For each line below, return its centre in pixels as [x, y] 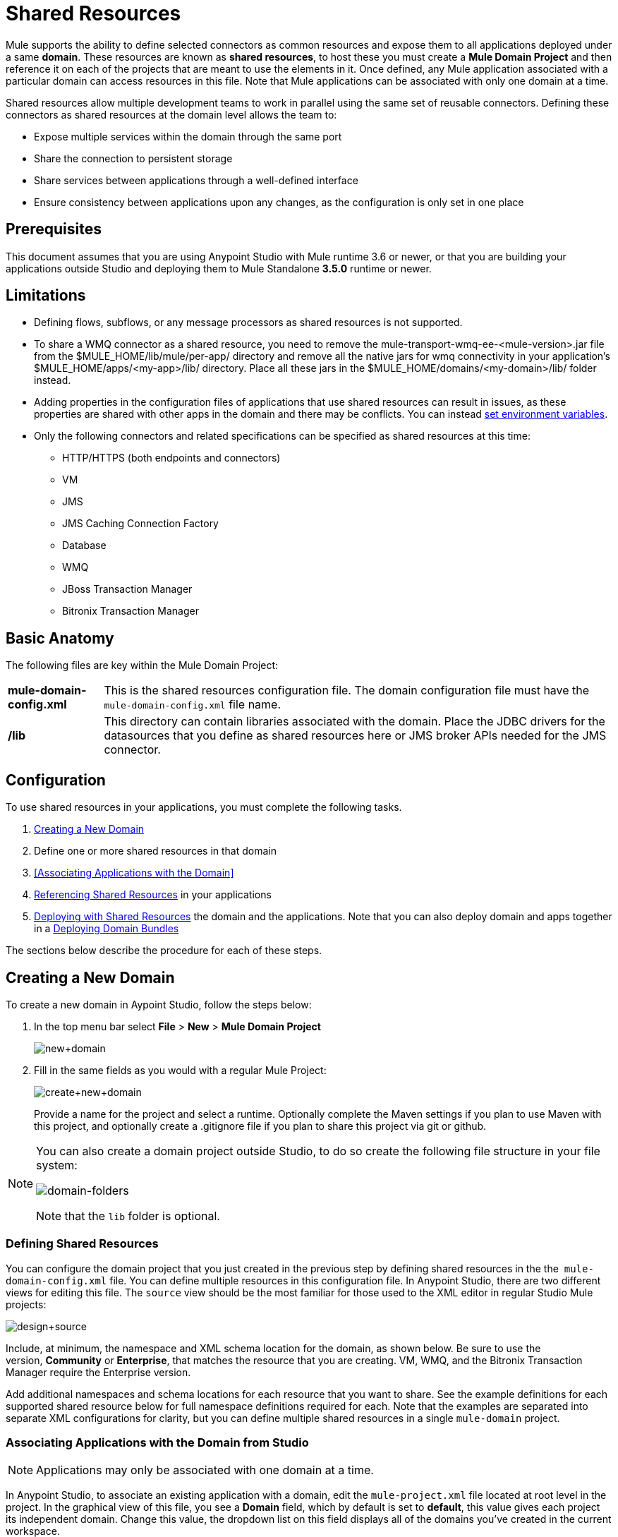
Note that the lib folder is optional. [128, 1216]
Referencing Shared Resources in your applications [153, 895]
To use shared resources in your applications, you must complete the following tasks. [204, 807]
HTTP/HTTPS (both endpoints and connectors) [171, 458]
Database [84, 546]
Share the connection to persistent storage [133, 158]
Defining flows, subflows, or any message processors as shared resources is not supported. [248, 323]
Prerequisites [54, 229]
